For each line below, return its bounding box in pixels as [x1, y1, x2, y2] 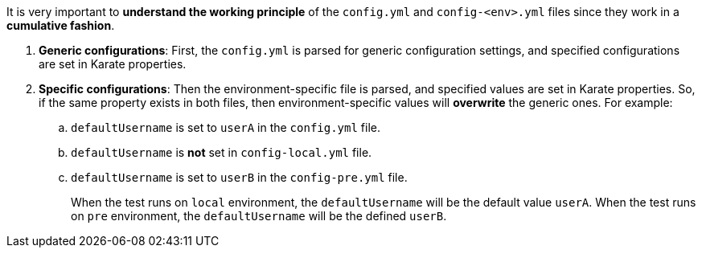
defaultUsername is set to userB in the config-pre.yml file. [71, 170, 408, 184]
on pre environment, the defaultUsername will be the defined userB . [71, 209, 447, 223]
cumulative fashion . [6, 18, 115, 32]
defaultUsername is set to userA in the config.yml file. [71, 121, 380, 134]
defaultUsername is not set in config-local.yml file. [71, 145, 372, 159]
